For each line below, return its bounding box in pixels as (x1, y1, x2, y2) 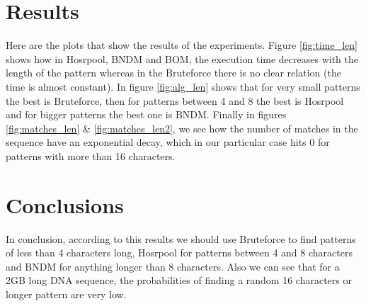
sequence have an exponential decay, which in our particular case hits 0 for (6, 135, 330, 149)
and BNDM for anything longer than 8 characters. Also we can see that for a (6, 259, 340, 273)
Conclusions (6, 190, 124, 219)
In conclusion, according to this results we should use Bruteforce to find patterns (6, 231, 356, 246)
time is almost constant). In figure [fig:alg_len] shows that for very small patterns (6, 79, 360, 93)
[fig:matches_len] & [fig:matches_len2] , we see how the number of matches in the (6, 120, 358, 135)
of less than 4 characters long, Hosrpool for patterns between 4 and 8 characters (6, 245, 353, 260)
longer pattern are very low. (6, 286, 127, 301)
